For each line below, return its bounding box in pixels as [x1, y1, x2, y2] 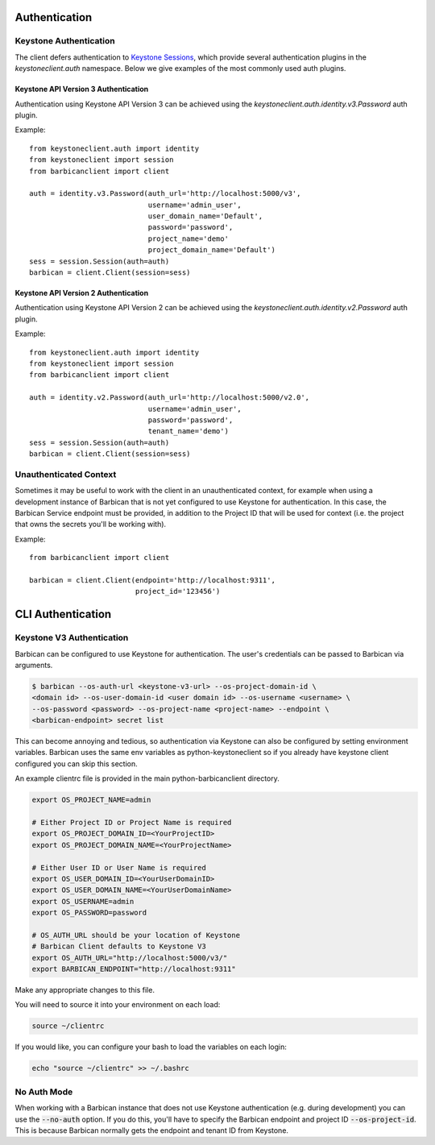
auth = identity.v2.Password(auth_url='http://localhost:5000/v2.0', [29, 393, 310, 402]
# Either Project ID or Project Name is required [31, 818, 232, 827]
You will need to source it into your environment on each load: [14, 1000, 221, 1010]
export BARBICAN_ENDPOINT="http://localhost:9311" [31, 965, 237, 974]
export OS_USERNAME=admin [31, 897, 135, 906]
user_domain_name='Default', [147, 212, 263, 221]
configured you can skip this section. [14, 758, 138, 769]
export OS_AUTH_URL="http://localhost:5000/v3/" [31, 953, 228, 962]
